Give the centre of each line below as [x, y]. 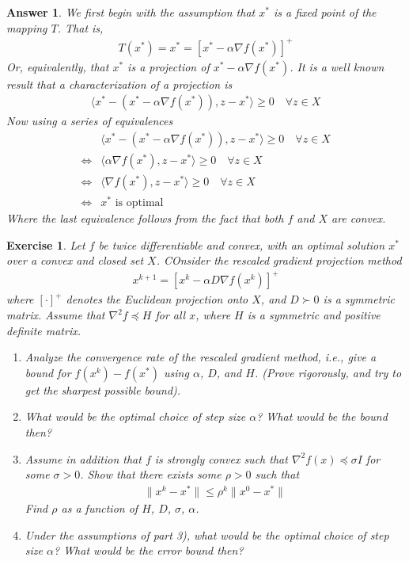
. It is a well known [337, 66]
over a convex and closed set [75, 260]
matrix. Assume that [56, 315]
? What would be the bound [322, 416]
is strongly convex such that [221, 458]
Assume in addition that [83, 458]
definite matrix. [44, 330]
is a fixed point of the [325, 12]
